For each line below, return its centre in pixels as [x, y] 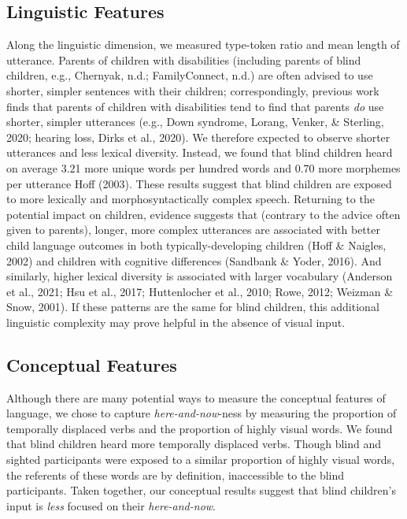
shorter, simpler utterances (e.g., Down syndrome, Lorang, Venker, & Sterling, [195, 122]
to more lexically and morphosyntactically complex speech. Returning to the [191, 199]
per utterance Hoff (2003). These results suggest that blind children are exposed [199, 183]
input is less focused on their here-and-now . [111, 505]
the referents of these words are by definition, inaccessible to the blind [176, 475]
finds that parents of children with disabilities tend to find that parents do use [195, 106]
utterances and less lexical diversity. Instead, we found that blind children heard [200, 152]
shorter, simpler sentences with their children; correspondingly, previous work [193, 90]
